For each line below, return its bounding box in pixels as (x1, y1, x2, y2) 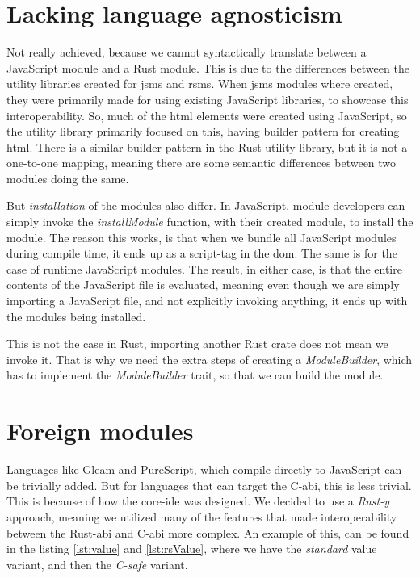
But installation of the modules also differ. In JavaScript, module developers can (6, 197, 405, 214)
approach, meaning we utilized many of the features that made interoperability (6, 508, 397, 525)
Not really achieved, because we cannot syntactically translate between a (6, 44, 367, 61)
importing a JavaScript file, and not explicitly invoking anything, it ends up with (6, 292, 408, 309)
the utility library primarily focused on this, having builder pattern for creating (6, 123, 400, 140)
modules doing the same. (6, 170, 129, 186)
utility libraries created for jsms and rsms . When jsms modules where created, (6, 75, 393, 92)
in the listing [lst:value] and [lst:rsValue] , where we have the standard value (6, 540, 377, 557)
